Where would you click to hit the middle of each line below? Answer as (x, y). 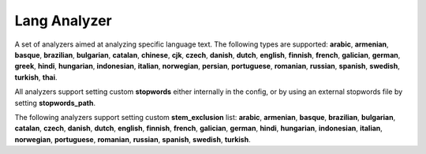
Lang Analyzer (63, 21)
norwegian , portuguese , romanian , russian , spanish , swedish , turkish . (133, 139)
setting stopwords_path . (55, 103)
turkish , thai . (36, 77)
